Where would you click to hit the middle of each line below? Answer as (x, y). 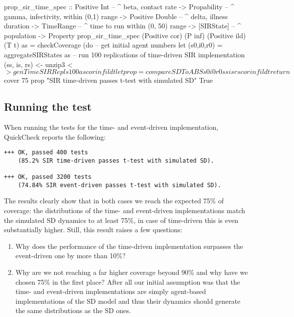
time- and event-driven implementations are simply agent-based (111, 291)
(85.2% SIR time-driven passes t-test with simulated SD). (116, 160)
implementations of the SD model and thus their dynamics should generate (128, 301)
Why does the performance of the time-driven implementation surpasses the (129, 246)
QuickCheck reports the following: (55, 136)
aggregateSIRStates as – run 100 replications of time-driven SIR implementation (124, 54)
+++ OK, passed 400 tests (46, 153)
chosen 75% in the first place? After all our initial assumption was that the (128, 281)
